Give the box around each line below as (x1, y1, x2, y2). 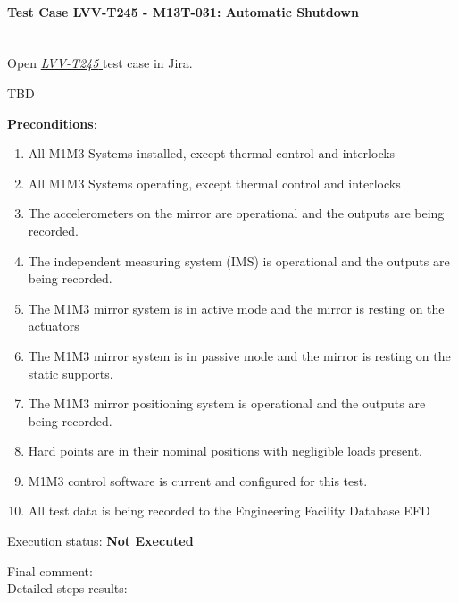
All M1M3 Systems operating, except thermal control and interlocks (28, 173, 401, 192)
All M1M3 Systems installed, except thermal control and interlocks (28, 144, 396, 163)
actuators (28, 316, 79, 335)
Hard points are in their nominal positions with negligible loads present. (28, 441, 422, 460)
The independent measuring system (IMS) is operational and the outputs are (28, 251, 450, 270)
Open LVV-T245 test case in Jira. (7, 54, 193, 72)
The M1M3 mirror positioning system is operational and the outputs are (28, 394, 426, 413)
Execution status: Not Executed (7, 532, 194, 550)
